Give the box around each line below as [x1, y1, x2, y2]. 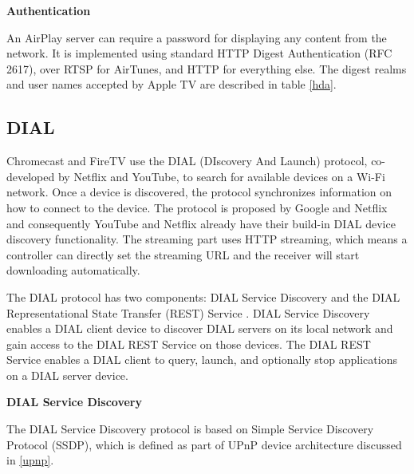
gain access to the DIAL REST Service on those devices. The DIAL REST [6, 335, 371, 352]
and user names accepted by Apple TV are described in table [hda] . [6, 76, 337, 93]
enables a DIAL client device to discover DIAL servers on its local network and [6, 320, 393, 337]
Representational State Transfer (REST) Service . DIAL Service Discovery [6, 304, 370, 321]
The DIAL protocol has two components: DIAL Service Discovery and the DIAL [6, 288, 400, 305]
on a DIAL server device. [6, 366, 128, 383]
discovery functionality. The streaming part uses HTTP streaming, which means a [6, 231, 408, 247]
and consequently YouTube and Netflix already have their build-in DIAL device [6, 215, 396, 231]
